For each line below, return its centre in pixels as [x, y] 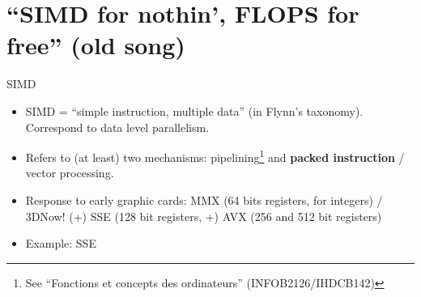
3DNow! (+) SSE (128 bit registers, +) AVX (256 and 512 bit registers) [204, 216]
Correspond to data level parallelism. [117, 127]
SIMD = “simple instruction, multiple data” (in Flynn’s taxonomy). [194, 110]
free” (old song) [96, 45]
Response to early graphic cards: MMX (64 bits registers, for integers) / [204, 199]
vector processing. [70, 173]
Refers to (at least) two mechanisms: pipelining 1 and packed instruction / [215, 156]
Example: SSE [61, 243]
